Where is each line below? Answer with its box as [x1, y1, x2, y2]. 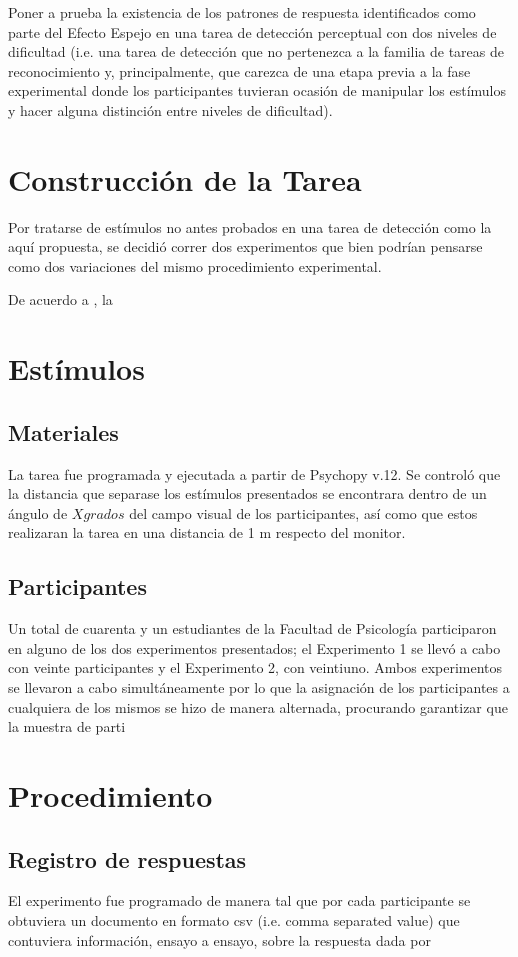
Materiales [8, 416, 119, 447]
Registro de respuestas [8, 843, 247, 874]
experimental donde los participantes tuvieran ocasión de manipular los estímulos [8, 80, 507, 101]
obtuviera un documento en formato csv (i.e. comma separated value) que [8, 909, 460, 930]
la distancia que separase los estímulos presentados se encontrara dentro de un [8, 483, 487, 504]
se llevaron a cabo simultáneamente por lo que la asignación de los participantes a [8, 677, 510, 697]
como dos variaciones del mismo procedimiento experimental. [8, 255, 382, 276]
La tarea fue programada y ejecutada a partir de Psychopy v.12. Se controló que [8, 463, 501, 484]
